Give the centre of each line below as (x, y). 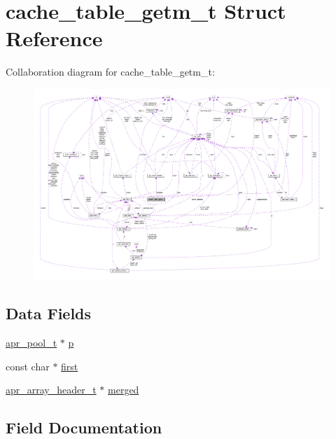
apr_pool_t (31, 342)
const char (28, 366)
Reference (54, 38)
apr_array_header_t (51, 390)
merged (124, 390)
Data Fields (49, 313)
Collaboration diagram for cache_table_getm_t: (110, 72)
